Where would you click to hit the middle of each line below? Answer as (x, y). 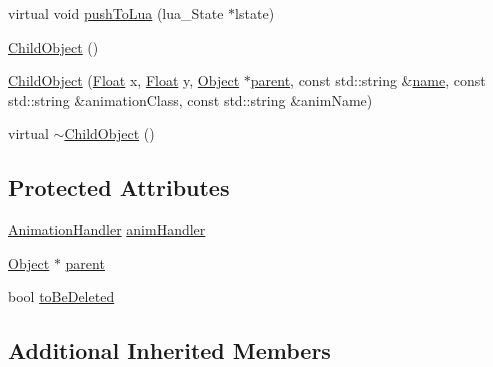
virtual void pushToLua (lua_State (116, 13)
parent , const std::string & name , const (368, 80)
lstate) (255, 13)
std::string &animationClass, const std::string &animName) (190, 99)
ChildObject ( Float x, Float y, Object (124, 80)
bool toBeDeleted (61, 296)
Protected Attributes (119, 187)
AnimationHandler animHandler (107, 229)
